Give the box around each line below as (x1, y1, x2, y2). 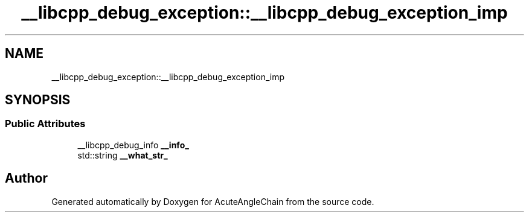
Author (5, 171, 48, 186)
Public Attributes (5, 118, 86, 130)
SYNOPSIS (5, 92, 71, 108)
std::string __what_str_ (77, 149, 168, 160)
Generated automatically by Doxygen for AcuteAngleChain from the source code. (51, 196, 374, 207)
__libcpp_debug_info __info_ (77, 139, 189, 150)
